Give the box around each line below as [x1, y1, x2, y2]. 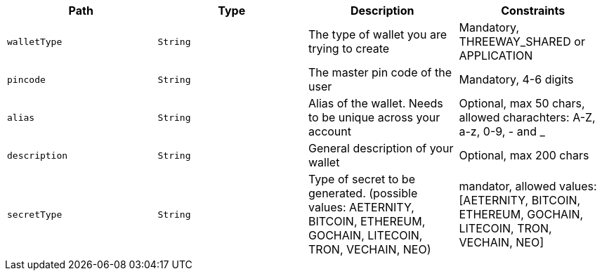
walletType [7, 36, 63, 47]
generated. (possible [308, 186, 418, 200]
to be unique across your [308, 110, 440, 124]
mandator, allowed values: [459, 179, 597, 193]
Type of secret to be [308, 172, 415, 186]
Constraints [501, 4, 565, 18]
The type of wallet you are [308, 27, 447, 41]
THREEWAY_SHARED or [459, 34, 585, 48]
